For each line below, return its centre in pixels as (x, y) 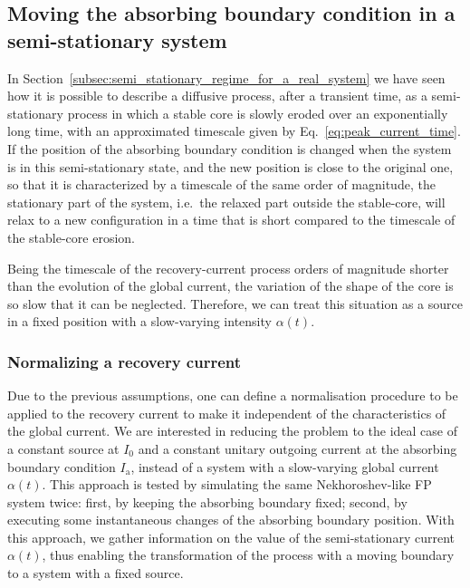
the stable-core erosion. (71, 237)
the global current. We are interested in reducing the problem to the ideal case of (232, 431)
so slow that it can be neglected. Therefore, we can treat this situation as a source (235, 303)
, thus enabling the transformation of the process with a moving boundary (248, 555)
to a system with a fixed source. (96, 573)
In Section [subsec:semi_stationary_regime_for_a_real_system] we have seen (226, 77)
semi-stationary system (117, 39)
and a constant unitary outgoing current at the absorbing (297, 448)
